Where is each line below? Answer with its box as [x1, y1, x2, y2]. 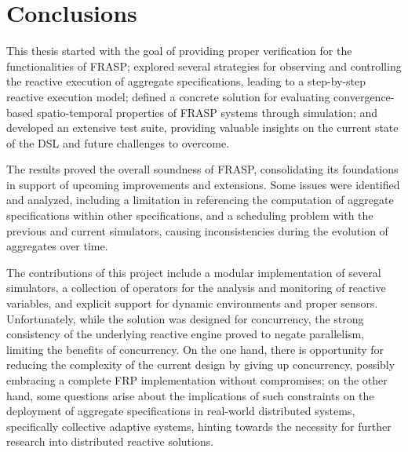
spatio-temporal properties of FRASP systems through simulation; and [36, 104, 378, 120]
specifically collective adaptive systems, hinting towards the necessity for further [6, 417, 392, 434]
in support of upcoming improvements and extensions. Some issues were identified [6, 176, 400, 192]
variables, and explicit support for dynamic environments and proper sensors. [6, 295, 378, 312]
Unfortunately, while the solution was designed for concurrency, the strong [6, 310, 364, 326]
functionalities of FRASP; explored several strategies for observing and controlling [6, 57, 402, 74]
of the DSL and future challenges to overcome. [6, 134, 230, 151]
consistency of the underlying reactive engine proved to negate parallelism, [6, 326, 365, 342]
